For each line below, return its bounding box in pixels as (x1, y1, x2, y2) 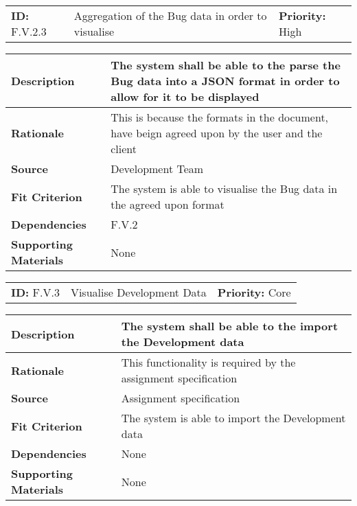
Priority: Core (217, 284, 291, 300)
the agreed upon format (111, 196, 224, 212)
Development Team (111, 161, 204, 176)
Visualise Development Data (70, 284, 207, 300)
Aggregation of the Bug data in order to (73, 8, 267, 23)
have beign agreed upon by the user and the (111, 125, 323, 141)
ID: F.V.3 (11, 284, 60, 300)
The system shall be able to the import (121, 318, 338, 334)
